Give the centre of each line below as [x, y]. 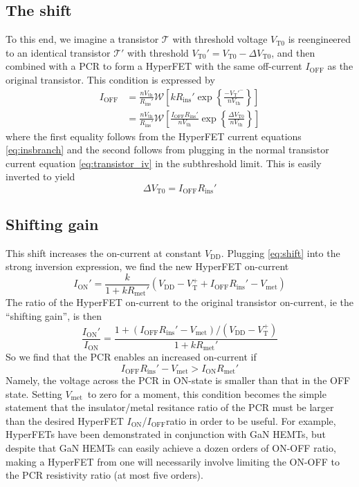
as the [340, 66]
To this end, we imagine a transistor [82, 39]
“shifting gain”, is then [54, 315]
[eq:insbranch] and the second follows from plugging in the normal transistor [167, 150]
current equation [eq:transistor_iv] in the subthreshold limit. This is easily [164, 163]
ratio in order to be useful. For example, [251, 420]
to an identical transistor [58, 52]
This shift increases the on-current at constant [104, 252]
